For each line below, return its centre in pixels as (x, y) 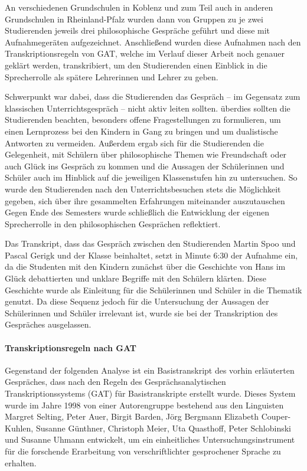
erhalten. (21, 462)
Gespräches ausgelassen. (48, 324)
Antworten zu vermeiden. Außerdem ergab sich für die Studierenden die (134, 143)
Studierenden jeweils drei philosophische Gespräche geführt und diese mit (138, 30)
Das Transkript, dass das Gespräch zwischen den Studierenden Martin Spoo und (150, 243)
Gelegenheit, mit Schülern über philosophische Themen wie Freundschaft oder (146, 154)
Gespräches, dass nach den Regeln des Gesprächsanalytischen (115, 382)
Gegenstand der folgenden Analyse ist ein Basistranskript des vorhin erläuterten (150, 370)
